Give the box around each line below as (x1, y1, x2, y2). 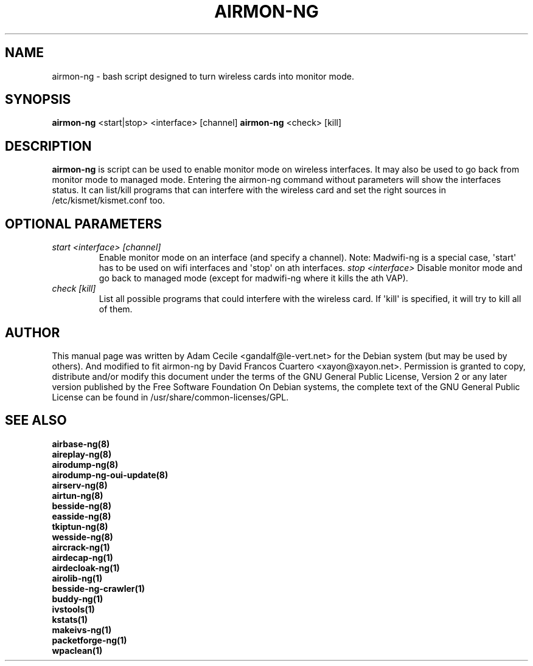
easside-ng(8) (52, 510, 111, 521)
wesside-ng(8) (52, 531, 113, 542)
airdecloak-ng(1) (52, 562, 120, 573)
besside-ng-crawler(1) (52, 583, 145, 594)
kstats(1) (52, 614, 88, 625)
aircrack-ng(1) (52, 541, 110, 552)
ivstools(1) (52, 603, 95, 614)
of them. (99, 304, 133, 315)
